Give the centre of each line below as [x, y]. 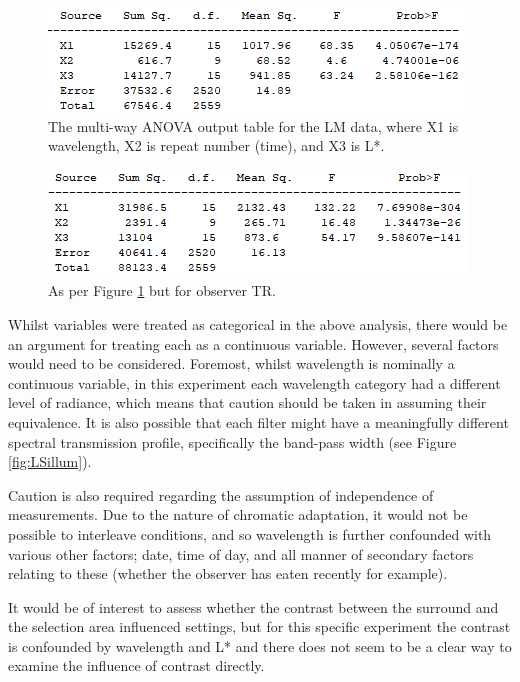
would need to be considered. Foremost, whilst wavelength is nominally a [231, 363]
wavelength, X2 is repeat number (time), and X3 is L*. [216, 145]
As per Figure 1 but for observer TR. [162, 290]
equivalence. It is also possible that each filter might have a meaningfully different [258, 421]
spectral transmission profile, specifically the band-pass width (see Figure [232, 441]
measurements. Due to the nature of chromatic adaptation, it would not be [238, 514]
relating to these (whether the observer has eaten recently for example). [228, 573]
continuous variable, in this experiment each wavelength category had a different [254, 382]
